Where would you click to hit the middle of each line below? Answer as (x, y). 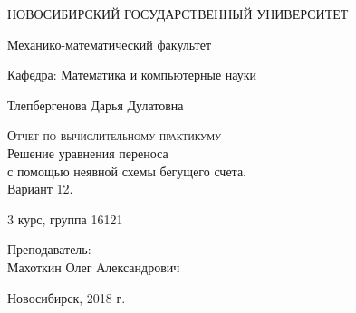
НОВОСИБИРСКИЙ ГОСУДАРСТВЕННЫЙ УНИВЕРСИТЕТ (178, 14)
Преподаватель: (49, 249)
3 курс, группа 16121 (65, 218)
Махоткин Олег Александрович (94, 266)
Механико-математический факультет (110, 44)
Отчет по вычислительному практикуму (115, 135)
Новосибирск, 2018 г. (67, 297)
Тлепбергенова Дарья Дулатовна (96, 104)
